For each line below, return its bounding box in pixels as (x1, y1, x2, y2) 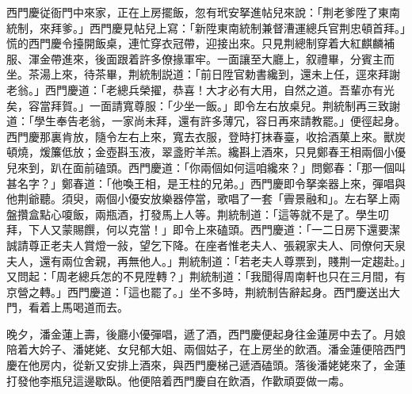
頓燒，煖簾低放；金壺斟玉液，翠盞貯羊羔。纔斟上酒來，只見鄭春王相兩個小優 (6, 143, 406, 160)
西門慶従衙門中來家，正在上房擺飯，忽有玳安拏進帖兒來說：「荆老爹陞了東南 (6, 4, 400, 20)
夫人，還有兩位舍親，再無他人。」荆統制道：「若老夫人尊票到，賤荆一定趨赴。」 (6, 252, 406, 269)
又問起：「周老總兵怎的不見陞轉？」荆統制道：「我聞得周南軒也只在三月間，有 (6, 268, 406, 285)
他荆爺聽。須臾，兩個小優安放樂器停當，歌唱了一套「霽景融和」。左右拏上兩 (6, 190, 400, 207)
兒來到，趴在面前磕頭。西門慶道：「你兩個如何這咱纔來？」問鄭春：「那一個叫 (6, 159, 406, 175)
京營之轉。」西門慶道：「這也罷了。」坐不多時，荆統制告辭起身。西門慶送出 (6, 283, 389, 300)
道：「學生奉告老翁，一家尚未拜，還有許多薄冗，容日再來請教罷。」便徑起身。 (6, 113, 406, 129)
